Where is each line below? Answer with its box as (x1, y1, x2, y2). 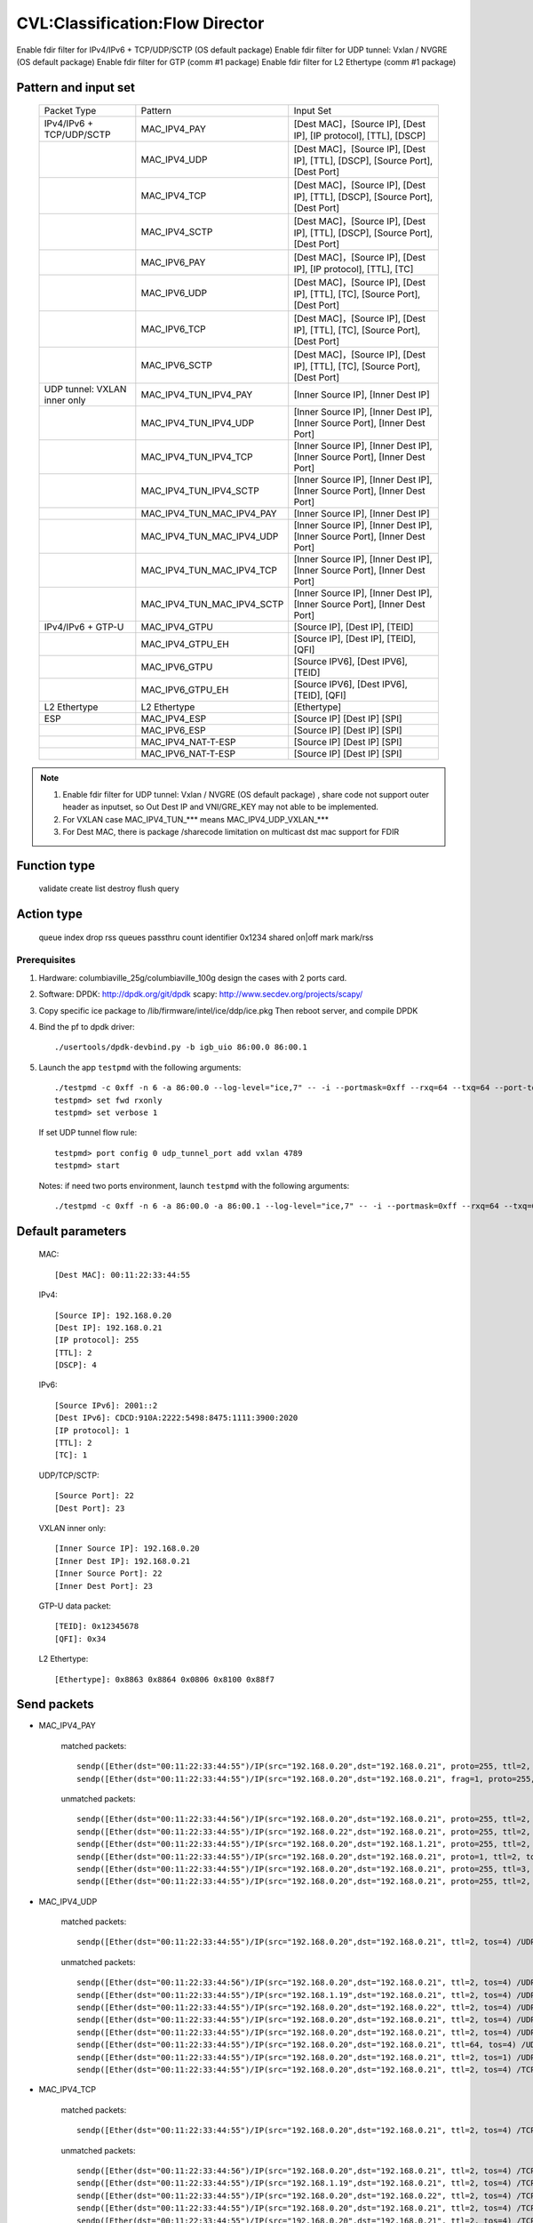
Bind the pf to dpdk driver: (38, 1022, 135, 1032)
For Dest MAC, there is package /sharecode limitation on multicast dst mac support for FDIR (62, 826, 400, 837)
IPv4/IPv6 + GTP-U (44, 621, 124, 633)
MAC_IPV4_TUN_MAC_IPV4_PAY (140, 508, 277, 520)
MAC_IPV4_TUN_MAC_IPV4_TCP (140, 565, 278, 577)
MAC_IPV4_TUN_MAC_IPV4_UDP (140, 530, 279, 542)
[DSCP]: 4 (54, 1360, 97, 1370)
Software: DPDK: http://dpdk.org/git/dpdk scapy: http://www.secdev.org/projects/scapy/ (38, 989, 363, 999)
